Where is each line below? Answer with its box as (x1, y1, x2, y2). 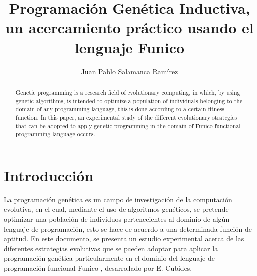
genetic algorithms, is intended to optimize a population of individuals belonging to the (15, 96, 243, 105)
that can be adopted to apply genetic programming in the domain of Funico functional (15, 121, 241, 130)
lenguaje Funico (74, 37, 185, 57)
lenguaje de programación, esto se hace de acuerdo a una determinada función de (4, 223, 252, 234)
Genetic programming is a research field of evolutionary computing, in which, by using (15, 88, 240, 96)
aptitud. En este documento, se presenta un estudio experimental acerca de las (4, 233, 244, 244)
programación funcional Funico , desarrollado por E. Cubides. (4, 262, 192, 273)
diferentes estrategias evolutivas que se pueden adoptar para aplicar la (4, 243, 218, 253)
